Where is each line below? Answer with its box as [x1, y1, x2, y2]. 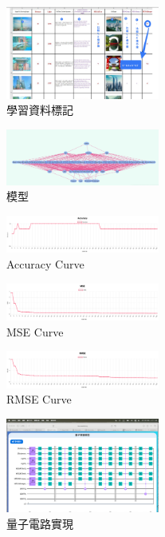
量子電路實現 [6, 515, 73, 531]
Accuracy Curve [6, 255, 84, 272]
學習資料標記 [6, 101, 73, 118]
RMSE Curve [6, 391, 72, 408]
